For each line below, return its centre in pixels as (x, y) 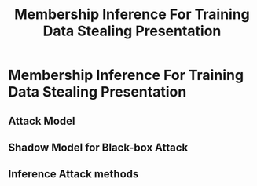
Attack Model (42, 120)
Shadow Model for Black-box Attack (98, 147)
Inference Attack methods (73, 174)
